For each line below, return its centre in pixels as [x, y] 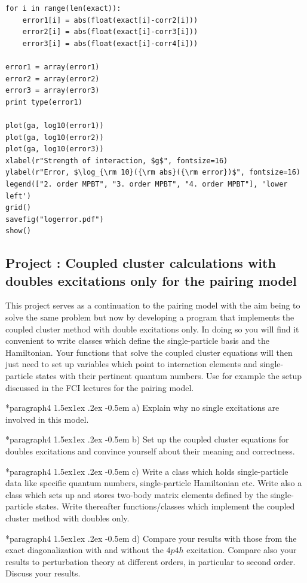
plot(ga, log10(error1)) [55, 125]
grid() [18, 208]
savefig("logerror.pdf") [55, 219]
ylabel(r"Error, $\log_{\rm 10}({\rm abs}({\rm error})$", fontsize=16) [153, 173]
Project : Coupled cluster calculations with [141, 263]
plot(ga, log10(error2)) [55, 137]
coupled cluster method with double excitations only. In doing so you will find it [152, 329]
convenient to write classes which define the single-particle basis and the [137, 341]
